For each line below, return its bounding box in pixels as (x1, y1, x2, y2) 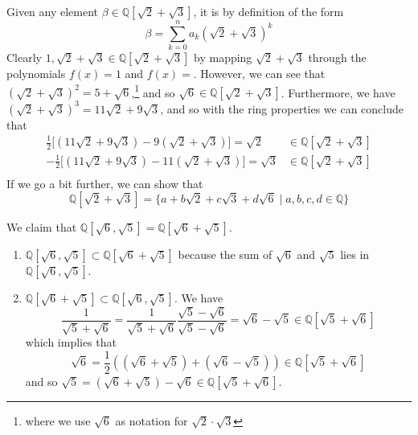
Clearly (6, 49, 42, 66)
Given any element (6, 3, 99, 19)
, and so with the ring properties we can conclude (160, 100, 404, 117)
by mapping (194, 49, 252, 66)
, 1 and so (131, 81, 175, 101)
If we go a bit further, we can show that (6, 174, 203, 191)
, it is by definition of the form (193, 3, 344, 19)
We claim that (6, 219, 77, 236)
